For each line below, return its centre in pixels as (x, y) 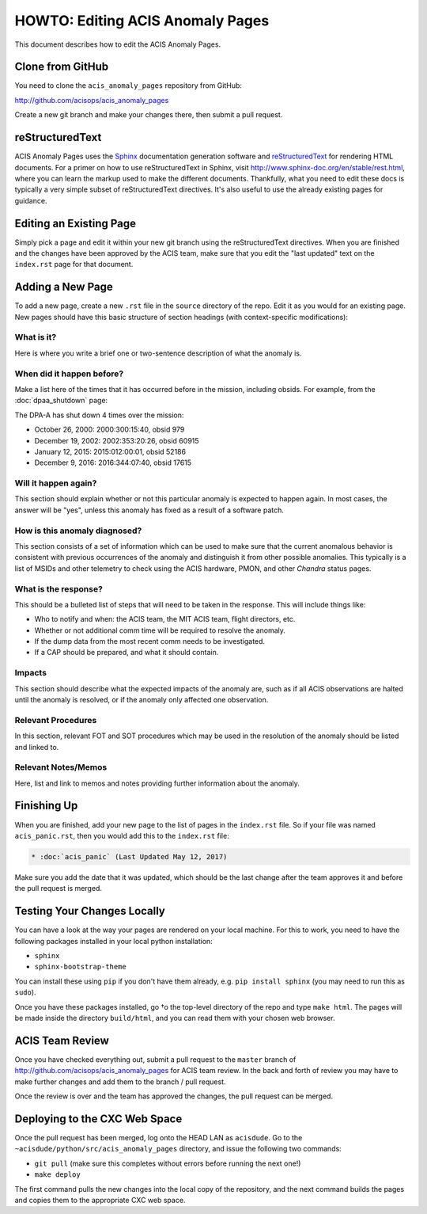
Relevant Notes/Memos (61, 767)
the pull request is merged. (59, 889)
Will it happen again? (56, 483)
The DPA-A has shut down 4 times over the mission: (99, 415)
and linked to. (37, 747)
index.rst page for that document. (74, 264)
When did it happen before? (69, 374)
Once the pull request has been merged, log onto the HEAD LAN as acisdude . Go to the (159, 1137)
